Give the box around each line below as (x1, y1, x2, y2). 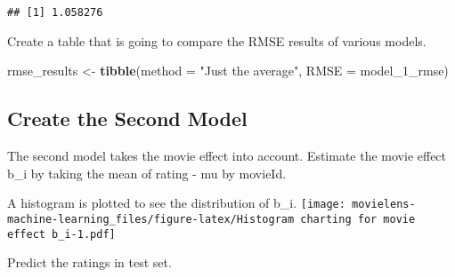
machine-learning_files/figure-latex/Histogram (7, 212, 295, 226)
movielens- (352, 198, 416, 211)
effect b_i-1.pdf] (7, 227, 116, 241)
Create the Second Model (7, 105, 248, 132)
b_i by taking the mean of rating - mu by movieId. (7, 163, 287, 182)
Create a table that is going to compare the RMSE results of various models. (7, 31, 427, 50)
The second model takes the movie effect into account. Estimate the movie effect (7, 146, 447, 165)
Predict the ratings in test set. (7, 253, 172, 272)
